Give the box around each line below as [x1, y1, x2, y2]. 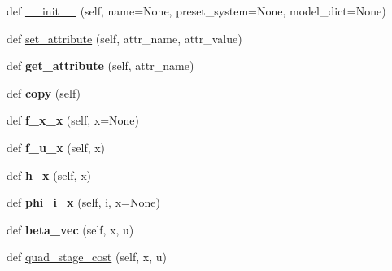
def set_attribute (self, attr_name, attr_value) [7, 29, 242, 46]
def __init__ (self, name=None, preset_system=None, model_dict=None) [7, 2, 386, 19]
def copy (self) [7, 84, 81, 101]
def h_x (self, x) [7, 166, 91, 183]
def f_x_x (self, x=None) [7, 111, 140, 129]
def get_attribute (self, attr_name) [7, 57, 194, 74]
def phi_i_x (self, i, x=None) [7, 194, 160, 211]
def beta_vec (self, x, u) [7, 221, 134, 238]
